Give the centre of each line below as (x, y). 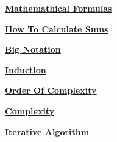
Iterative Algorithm (47, 131)
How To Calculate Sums (57, 28)
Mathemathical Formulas (58, 8)
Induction (26, 69)
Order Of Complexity (51, 90)
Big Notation (33, 49)
